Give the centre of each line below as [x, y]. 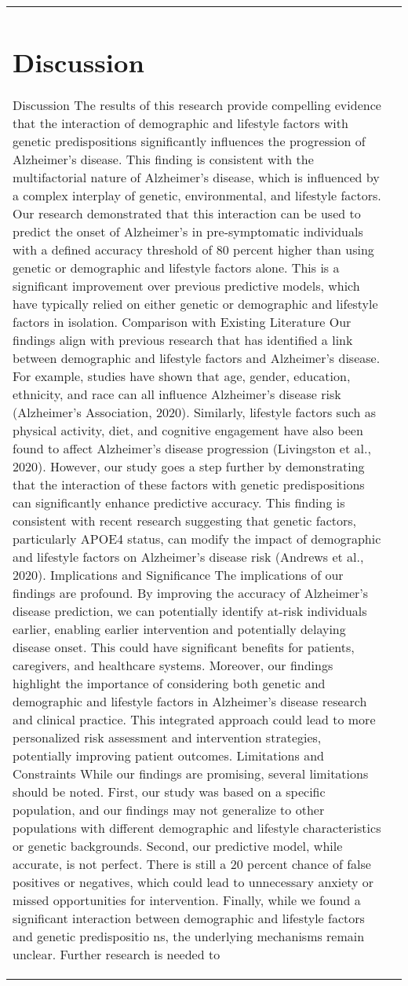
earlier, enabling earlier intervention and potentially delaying [179, 629]
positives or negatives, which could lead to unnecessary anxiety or [193, 882]
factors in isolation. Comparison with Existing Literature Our [182, 322]
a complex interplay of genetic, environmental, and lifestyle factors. [197, 196]
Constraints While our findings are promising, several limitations [191, 774]
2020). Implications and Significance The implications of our [178, 575]
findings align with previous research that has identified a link [183, 340]
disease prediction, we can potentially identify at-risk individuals [190, 611]
